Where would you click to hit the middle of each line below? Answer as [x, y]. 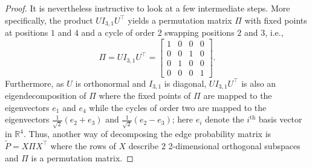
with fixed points [276, 20]
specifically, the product [49, 20]
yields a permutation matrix [180, 20]
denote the [225, 119]
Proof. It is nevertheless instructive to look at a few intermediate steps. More [148, 8]
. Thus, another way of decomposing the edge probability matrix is [147, 134]
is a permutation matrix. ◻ [82, 157]
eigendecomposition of [46, 96]
